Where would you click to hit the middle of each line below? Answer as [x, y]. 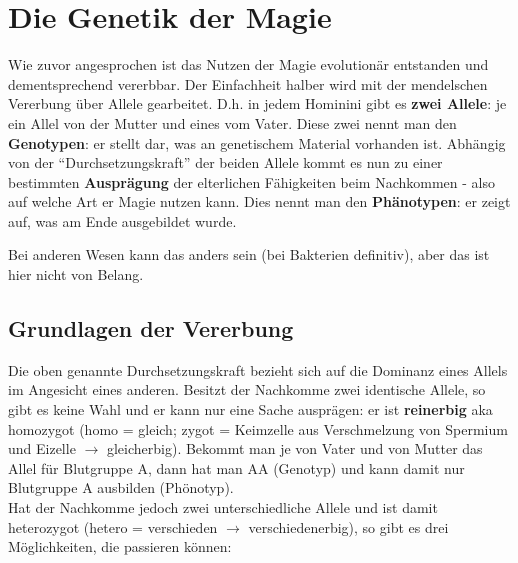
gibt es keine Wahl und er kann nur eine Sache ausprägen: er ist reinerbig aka [250, 409]
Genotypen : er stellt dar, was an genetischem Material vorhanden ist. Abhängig [257, 142]
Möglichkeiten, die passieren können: [120, 546]
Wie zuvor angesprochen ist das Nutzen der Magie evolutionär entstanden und [248, 64]
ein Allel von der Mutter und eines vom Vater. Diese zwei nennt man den [232, 122]
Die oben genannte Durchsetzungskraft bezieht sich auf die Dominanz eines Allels [258, 369]
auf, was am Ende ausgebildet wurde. [122, 220]
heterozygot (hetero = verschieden [113, 526]
